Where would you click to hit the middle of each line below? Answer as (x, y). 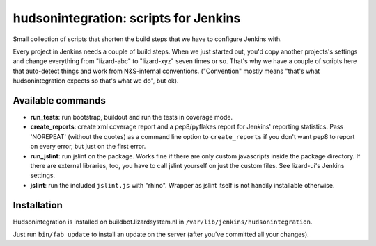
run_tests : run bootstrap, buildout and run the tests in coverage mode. (132, 117)
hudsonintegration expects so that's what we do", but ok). (96, 81)
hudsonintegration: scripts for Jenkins (127, 18)
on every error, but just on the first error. (88, 147)
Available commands (59, 100)
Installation (38, 205)
